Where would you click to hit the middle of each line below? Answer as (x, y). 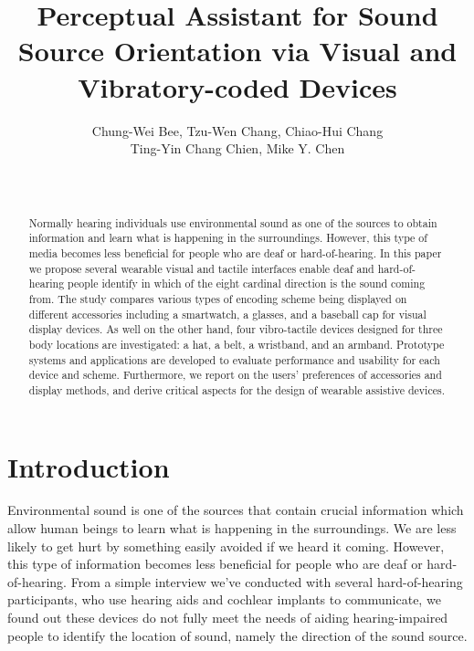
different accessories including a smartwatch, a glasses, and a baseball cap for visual (227, 314)
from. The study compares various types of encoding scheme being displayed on (218, 298)
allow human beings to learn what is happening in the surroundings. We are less (232, 528)
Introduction (89, 466)
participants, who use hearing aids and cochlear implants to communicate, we (224, 599)
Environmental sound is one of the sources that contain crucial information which (236, 510)
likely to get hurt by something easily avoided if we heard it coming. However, (226, 546)
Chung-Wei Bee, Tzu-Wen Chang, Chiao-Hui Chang (237, 130)
